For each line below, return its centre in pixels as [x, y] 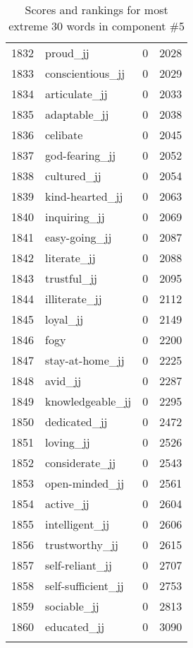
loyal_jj [64, 319]
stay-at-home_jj [85, 360]
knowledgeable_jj [88, 401]
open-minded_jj [85, 483]
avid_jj [63, 381]
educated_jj [75, 626]
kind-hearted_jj [84, 196]
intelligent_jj [77, 524]
